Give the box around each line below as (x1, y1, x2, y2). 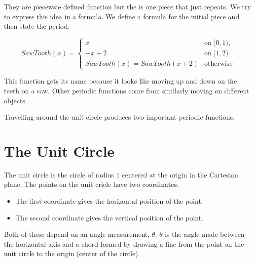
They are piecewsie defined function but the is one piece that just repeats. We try (4, 1, 251, 11)
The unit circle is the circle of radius (4, 169, 114, 179)
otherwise (204, 60, 233, 68)
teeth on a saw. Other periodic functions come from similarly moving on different (4, 85, 250, 95)
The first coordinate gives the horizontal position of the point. (15, 196, 203, 206)
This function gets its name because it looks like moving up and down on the (4, 76, 237, 86)
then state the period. (4, 21, 70, 31)
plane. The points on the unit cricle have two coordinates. (4, 179, 179, 189)
